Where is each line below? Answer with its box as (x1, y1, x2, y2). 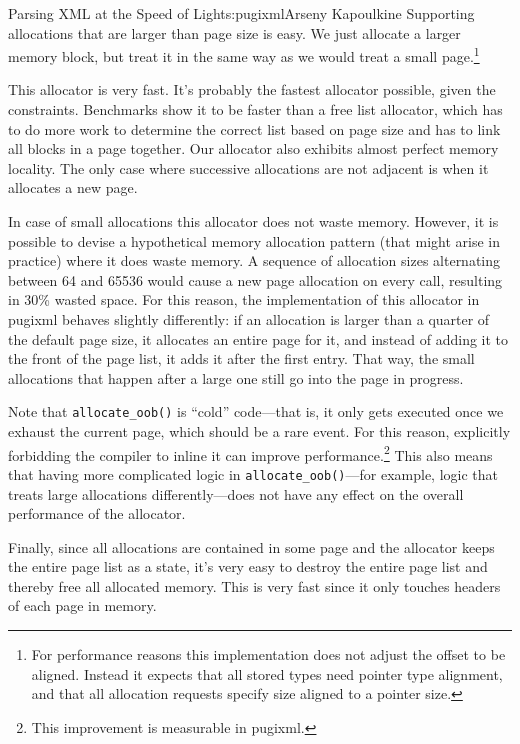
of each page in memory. (8, 595, 157, 616)
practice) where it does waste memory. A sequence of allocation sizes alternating (8, 250, 501, 271)
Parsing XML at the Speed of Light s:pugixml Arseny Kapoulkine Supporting (8, 3, 475, 23)
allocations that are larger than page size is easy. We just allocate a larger (8, 22, 461, 43)
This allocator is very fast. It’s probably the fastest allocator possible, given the (8, 79, 496, 100)
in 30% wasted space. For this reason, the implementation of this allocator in (8, 289, 480, 310)
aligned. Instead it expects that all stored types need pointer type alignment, (31, 663, 503, 684)
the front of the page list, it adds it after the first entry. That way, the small (8, 348, 475, 369)
